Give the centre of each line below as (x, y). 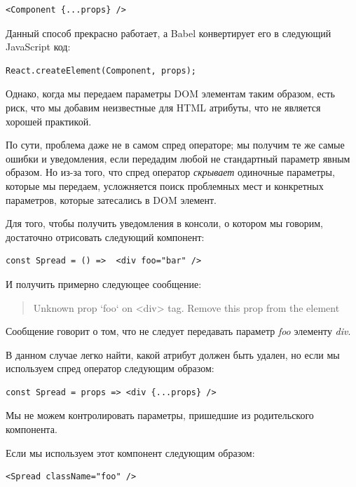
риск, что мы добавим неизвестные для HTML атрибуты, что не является (163, 107)
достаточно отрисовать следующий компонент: (105, 236)
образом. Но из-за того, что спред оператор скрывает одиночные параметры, (170, 172)
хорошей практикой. (49, 121)
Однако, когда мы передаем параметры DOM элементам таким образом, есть (170, 94)
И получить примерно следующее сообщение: (104, 283)
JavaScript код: (38, 47)
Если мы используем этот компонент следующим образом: (130, 452)
